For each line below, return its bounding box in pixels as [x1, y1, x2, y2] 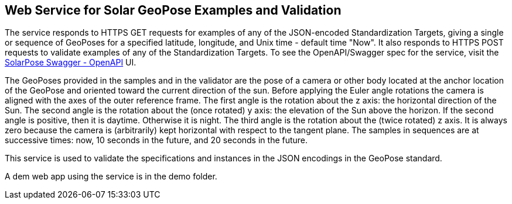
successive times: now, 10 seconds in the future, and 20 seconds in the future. [5, 135, 308, 146]
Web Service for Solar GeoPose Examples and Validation [5, 3, 342, 18]
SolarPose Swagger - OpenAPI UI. [5, 57, 136, 68]
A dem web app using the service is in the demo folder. [5, 171, 217, 182]
